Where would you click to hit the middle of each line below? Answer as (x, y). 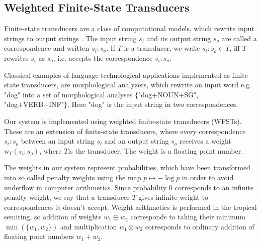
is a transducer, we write (162, 48)
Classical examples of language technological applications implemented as (117, 75)
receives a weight (205, 141)
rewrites (16, 57)
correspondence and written (47, 48)
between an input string (58, 141)
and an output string (137, 141)
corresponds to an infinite (214, 187)
